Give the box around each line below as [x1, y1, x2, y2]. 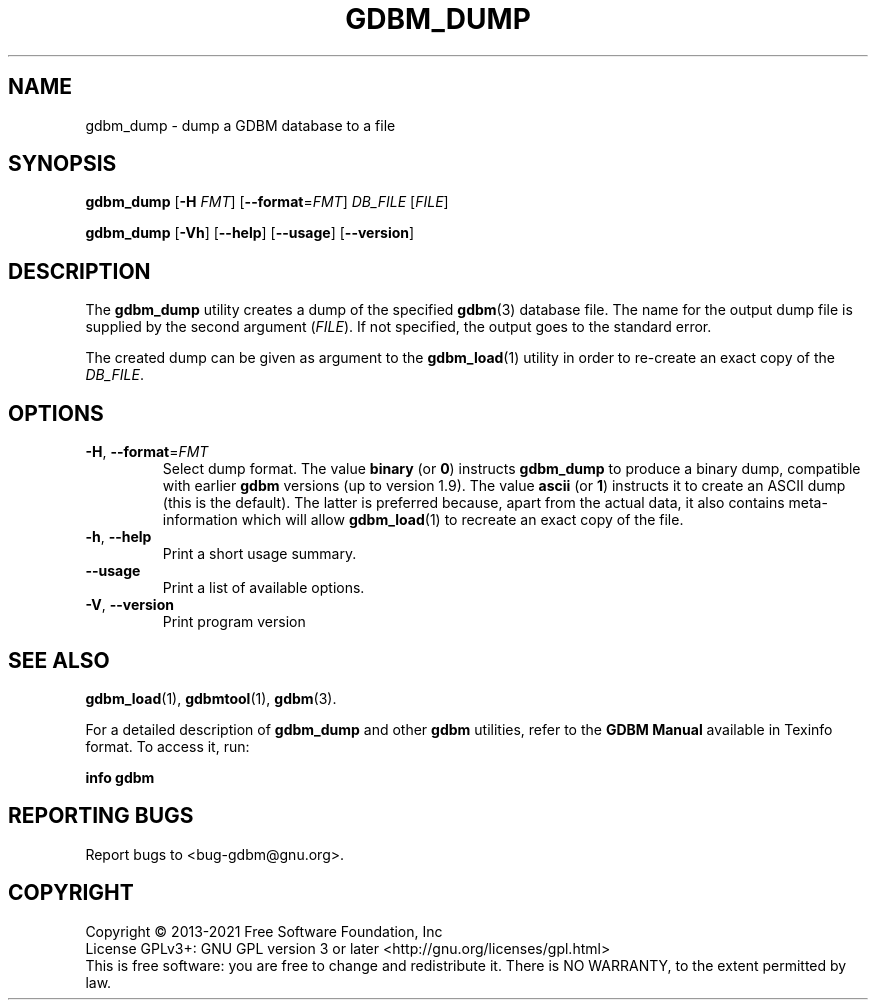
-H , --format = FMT [85, 443, 209, 461]
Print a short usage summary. [162, 545, 357, 563]
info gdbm [85, 768, 155, 786]
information [162, 511, 238, 529]
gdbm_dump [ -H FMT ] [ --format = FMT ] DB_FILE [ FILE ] [85, 193, 449, 211]
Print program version [162, 613, 306, 631]
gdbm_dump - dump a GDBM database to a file [85, 116, 396, 134]
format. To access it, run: [85, 737, 250, 755]
